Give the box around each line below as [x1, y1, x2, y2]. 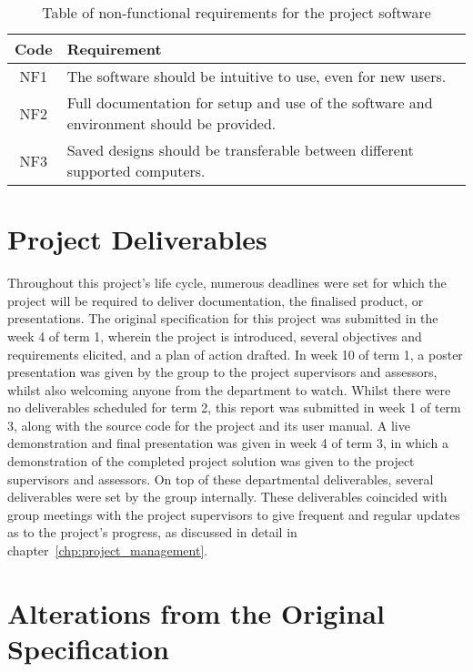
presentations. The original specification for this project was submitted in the [7, 309, 438, 328]
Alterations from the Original [7, 594, 385, 631]
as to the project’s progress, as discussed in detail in [7, 523, 297, 542]
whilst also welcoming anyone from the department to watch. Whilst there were [7, 380, 451, 399]
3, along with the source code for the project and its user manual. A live [7, 415, 410, 434]
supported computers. [66, 160, 206, 181]
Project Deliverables [7, 220, 267, 258]
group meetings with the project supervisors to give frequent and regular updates [7, 504, 460, 524]
